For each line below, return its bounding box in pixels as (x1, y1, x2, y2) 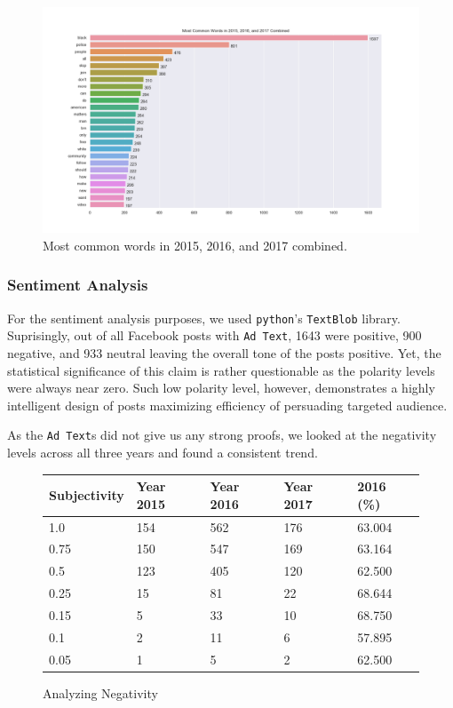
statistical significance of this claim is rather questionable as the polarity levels (7, 361, 435, 379)
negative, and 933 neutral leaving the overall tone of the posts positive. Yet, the (7, 343, 441, 362)
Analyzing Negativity (43, 683, 158, 702)
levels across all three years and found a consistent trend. (7, 442, 318, 461)
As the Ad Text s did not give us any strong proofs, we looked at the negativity (7, 426, 437, 444)
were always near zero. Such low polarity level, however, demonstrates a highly (7, 378, 435, 397)
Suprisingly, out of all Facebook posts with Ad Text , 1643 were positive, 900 (7, 326, 422, 345)
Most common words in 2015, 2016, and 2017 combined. (43, 235, 347, 254)
